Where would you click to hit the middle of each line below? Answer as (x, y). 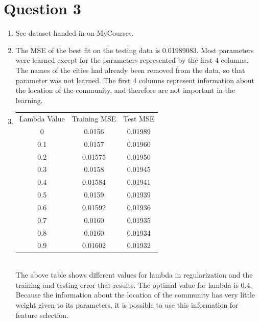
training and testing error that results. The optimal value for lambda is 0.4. (134, 284)
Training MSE (94, 119)
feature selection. (42, 315)
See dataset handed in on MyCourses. (75, 33)
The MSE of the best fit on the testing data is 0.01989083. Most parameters (135, 50)
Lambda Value (42, 119)
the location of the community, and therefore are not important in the (125, 90)
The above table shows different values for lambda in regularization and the (134, 275)
